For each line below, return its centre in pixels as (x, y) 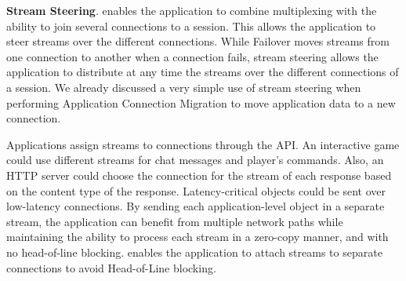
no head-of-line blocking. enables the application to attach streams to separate (194, 252)
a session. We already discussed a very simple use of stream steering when (184, 87)
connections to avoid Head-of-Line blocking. (111, 267)
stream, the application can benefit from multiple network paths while (175, 221)
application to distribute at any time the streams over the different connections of (203, 72)
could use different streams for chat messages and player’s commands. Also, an (195, 160)
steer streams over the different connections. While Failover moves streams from (198, 41)
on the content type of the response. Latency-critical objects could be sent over (196, 190)
